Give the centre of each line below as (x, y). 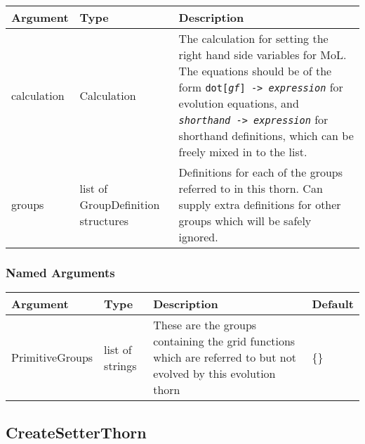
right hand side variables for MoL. (263, 55)
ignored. (198, 237)
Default (333, 304)
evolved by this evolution (214, 374)
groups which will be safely (245, 221)
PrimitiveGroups (52, 357)
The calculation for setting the (253, 38)
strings (120, 365)
